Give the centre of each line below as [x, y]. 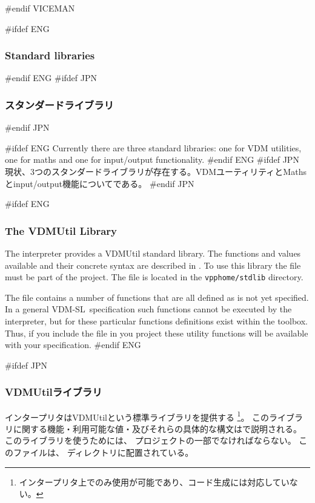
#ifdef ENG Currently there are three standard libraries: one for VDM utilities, [153, 147]
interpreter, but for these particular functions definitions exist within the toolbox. [156, 321]
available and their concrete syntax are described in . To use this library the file [153, 265]
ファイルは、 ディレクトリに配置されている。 [103, 452]
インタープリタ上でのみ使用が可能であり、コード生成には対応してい [154, 482]
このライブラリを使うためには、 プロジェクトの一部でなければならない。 [151, 440]
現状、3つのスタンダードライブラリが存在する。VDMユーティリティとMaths [156, 171]
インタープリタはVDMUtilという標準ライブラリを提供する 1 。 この [137, 416]
